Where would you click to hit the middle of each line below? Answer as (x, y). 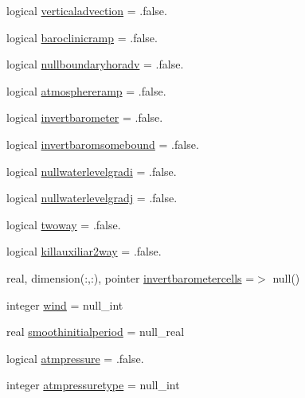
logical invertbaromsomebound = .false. (103, 144)
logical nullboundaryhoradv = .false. (95, 64)
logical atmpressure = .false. (75, 358)
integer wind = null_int (65, 304)
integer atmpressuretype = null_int (93, 385)
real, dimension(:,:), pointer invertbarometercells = (131, 277)
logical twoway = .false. (64, 224)
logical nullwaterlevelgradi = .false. (92, 171)
